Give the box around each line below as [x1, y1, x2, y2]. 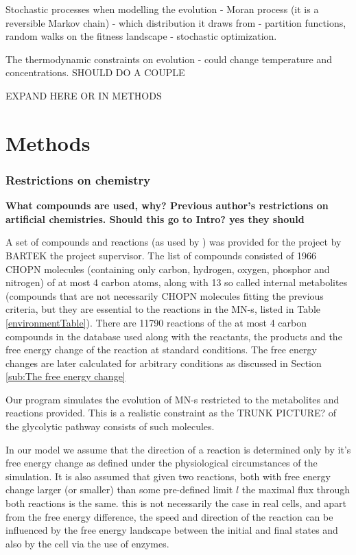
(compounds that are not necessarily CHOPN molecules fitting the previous [5, 288, 324, 303]
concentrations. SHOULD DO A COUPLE [5, 65, 185, 80]
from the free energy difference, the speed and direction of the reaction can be [5, 509, 333, 523]
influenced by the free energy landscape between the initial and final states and [5, 523, 338, 537]
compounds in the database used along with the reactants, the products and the [5, 329, 342, 343]
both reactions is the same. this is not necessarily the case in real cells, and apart [5, 496, 347, 510]
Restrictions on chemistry [5, 171, 151, 188]
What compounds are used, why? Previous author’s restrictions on [5, 198, 329, 213]
